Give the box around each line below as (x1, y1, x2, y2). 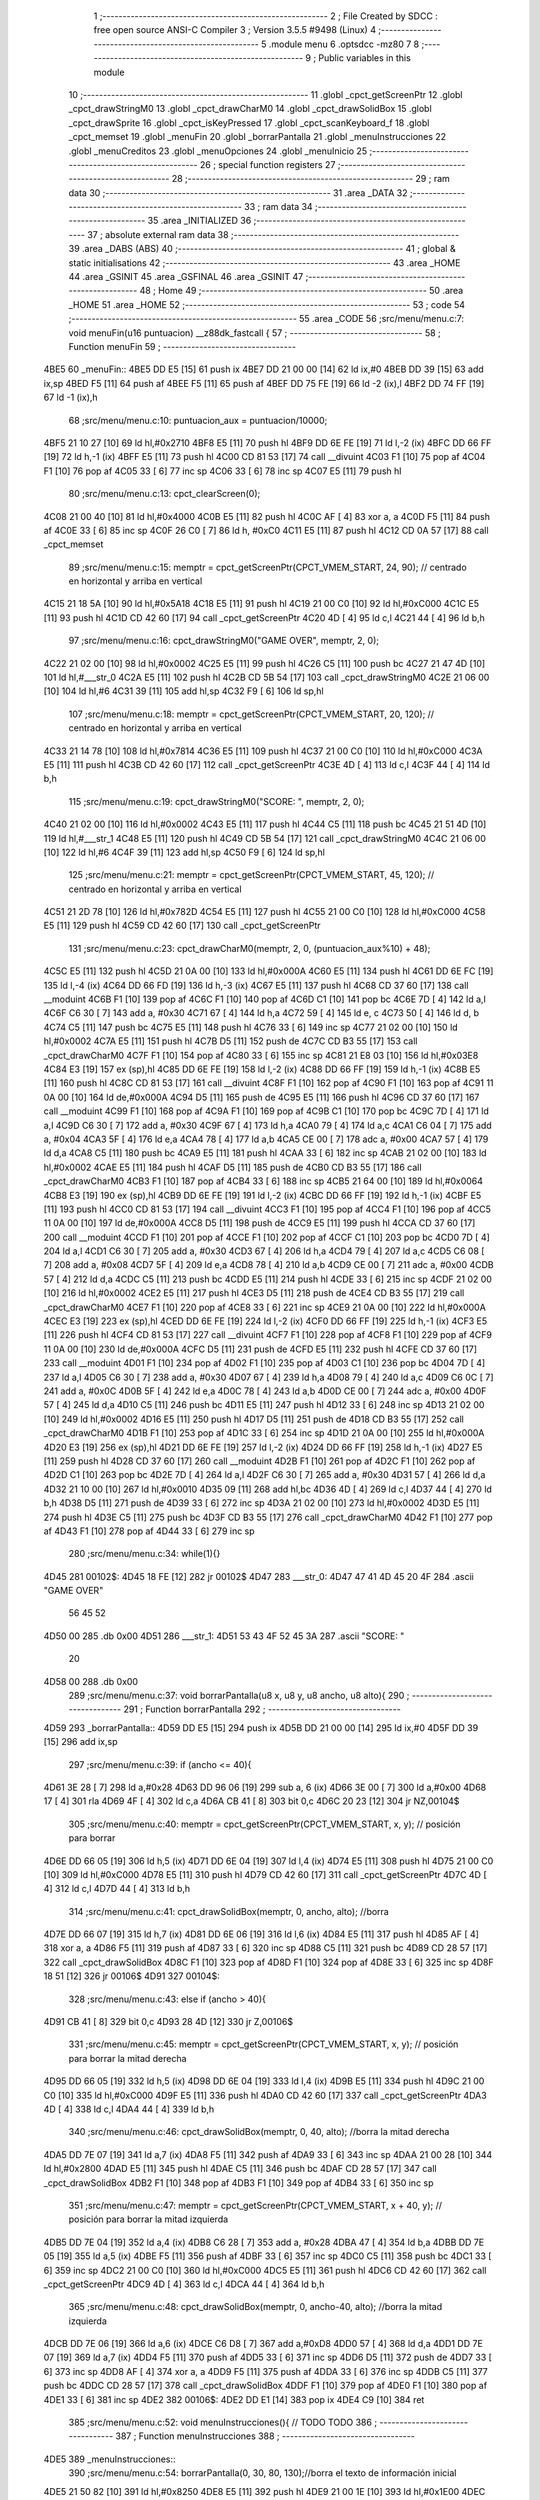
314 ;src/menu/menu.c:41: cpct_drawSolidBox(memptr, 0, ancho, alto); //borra (68, 1905, 389, 1917)
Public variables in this (318, 52, 412, 64)
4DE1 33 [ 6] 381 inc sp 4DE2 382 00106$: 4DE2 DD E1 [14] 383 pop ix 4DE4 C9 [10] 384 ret (43, 2393, 425, 2405)
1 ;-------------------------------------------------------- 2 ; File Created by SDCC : (93, 10, 439, 22)
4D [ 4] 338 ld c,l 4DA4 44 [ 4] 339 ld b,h (43, 2103, 215, 2115)
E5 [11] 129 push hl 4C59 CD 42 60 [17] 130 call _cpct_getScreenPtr (43, 920, 321, 932)
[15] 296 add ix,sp (43, 1736, 118, 1748)
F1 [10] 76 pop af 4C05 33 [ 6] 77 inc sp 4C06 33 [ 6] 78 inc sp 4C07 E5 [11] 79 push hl (43, 465, 402, 477)
